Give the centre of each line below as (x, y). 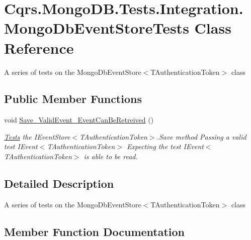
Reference (39, 47)
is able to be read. (111, 156)
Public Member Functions (73, 99)
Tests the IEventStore (37, 136)
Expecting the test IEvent (165, 146)
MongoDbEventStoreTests (97, 28)
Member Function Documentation (95, 231)
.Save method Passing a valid (201, 136)
